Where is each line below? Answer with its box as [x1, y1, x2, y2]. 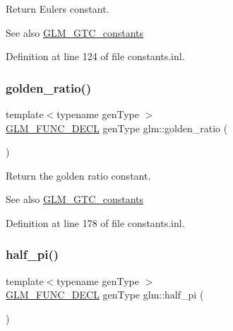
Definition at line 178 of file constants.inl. [6, 215, 185, 230]
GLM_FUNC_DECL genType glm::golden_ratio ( [6, 120, 228, 135]
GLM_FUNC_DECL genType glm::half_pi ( [6, 287, 204, 302]
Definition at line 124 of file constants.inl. [6, 49, 185, 64]
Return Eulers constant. [6, 1, 109, 16]
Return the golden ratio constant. [6, 168, 151, 182]
